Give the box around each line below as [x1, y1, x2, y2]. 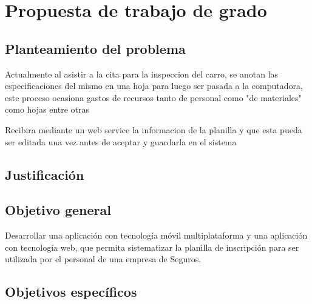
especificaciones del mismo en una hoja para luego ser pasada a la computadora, [5, 79, 303, 92]
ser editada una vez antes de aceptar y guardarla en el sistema [5, 135, 237, 148]
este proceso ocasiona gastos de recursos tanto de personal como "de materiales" [5, 91, 302, 104]
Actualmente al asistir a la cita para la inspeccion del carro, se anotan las [5, 67, 279, 80]
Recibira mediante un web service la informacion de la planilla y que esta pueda [5, 123, 302, 136]
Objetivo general [5, 200, 111, 219]
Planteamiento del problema [5, 39, 186, 58]
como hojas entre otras [5, 103, 90, 116]
